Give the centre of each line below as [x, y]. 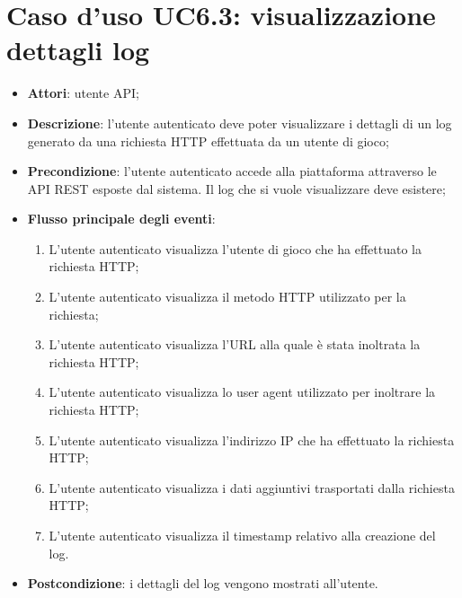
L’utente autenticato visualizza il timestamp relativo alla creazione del [242, 535]
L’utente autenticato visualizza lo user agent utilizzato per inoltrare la [242, 392]
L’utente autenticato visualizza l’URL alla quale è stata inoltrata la [235, 344]
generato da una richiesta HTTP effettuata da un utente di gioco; [208, 141]
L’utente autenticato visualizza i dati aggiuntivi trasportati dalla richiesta [252, 487]
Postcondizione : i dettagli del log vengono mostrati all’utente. [203, 583]
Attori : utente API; [83, 93]
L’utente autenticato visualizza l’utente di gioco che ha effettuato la [235, 248]
